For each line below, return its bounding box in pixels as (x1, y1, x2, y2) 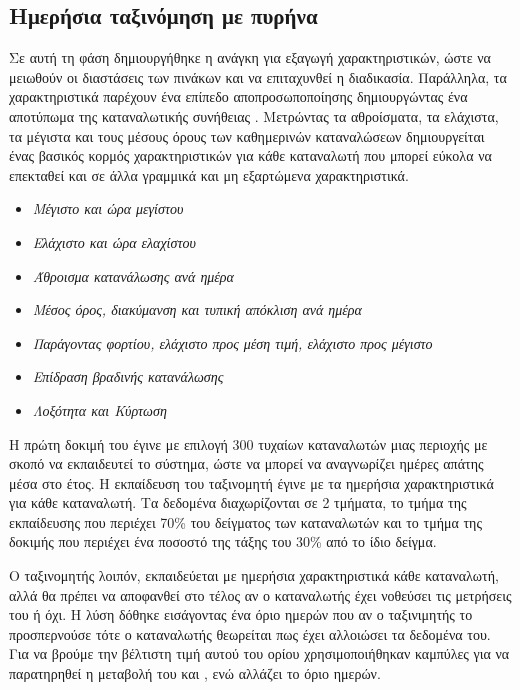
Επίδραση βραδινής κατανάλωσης (32, 366, 224, 387)
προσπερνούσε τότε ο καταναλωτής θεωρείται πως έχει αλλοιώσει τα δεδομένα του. (9, 623, 491, 644)
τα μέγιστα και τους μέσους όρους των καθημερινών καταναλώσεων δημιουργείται (9, 125, 485, 146)
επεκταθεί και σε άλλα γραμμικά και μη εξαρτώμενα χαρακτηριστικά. (9, 164, 409, 185)
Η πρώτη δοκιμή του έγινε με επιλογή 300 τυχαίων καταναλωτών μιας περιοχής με (9, 433, 488, 454)
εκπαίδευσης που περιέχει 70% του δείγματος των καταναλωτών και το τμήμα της (9, 511, 482, 532)
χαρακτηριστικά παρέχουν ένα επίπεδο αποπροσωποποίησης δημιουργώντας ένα (9, 86, 468, 107)
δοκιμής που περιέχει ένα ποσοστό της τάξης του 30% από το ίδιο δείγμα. (9, 531, 437, 552)
